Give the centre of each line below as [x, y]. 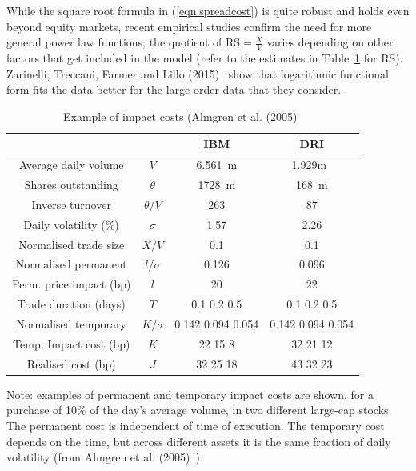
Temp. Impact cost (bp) [72, 343]
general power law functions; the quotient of [114, 42]
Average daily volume [71, 165]
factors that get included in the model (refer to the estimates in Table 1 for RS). [205, 58]
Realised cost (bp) [71, 363]
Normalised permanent [71, 264]
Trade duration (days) [71, 304]
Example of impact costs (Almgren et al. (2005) [180, 116]
